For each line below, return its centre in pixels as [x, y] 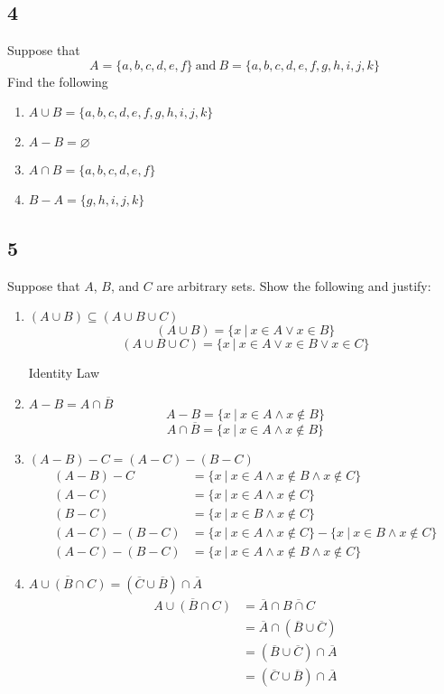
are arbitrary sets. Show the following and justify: [294, 285]
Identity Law [64, 373]
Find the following [58, 81]
